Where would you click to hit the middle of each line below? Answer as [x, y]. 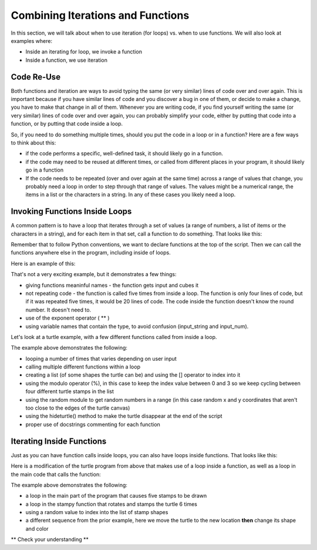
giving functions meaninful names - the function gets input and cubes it [112, 285]
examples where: [32, 41]
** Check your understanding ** [50, 539]
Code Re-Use [36, 77]
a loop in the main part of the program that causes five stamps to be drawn [116, 496]
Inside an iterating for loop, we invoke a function [84, 52]
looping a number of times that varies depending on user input [101, 358]
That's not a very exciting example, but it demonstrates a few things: [94, 274]
